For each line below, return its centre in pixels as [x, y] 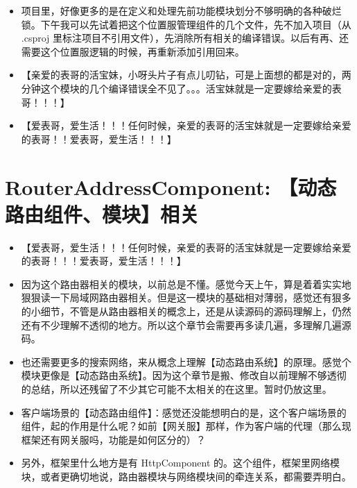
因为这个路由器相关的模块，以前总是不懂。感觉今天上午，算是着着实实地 [186, 284]
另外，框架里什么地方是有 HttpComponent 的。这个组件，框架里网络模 [181, 463]
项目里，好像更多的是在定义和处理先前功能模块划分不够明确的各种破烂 [181, 10]
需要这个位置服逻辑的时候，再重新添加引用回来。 [133, 51]
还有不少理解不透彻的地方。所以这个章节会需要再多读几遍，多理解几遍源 [186, 325]
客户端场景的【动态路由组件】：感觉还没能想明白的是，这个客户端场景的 [184, 412]
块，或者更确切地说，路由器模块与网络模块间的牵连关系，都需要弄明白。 [186, 476]
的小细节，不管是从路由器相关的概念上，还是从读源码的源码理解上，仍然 [186, 311]
